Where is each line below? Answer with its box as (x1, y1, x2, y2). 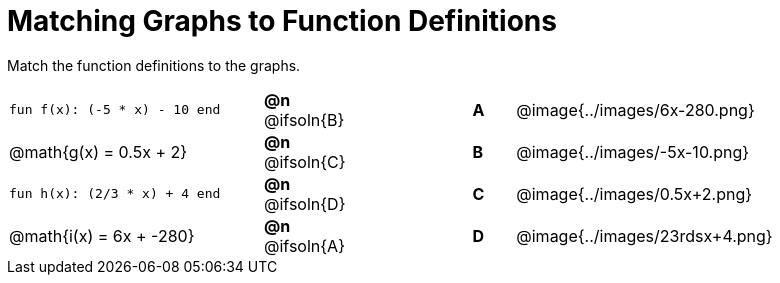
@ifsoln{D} (264, 193, 346, 214)
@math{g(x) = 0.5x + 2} (9, 141, 188, 162)
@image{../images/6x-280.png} (516, 99, 755, 120)
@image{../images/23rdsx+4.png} (516, 225, 773, 246)
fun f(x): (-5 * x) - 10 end (9, 102, 221, 118)
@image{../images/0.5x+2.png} (516, 183, 753, 204)
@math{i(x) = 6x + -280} (9, 225, 195, 246)
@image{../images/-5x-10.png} (516, 141, 750, 162)
